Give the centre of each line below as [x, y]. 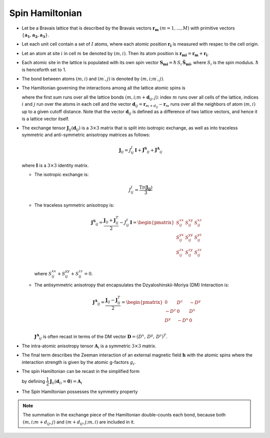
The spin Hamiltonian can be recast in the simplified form [81, 371]
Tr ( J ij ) [146, 188]
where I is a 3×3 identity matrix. [55, 165]
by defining [33, 381]
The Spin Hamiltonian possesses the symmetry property [80, 392]
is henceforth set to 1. [44, 70]
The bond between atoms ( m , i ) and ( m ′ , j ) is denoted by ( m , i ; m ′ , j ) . [93, 78]
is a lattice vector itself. [45, 119]
